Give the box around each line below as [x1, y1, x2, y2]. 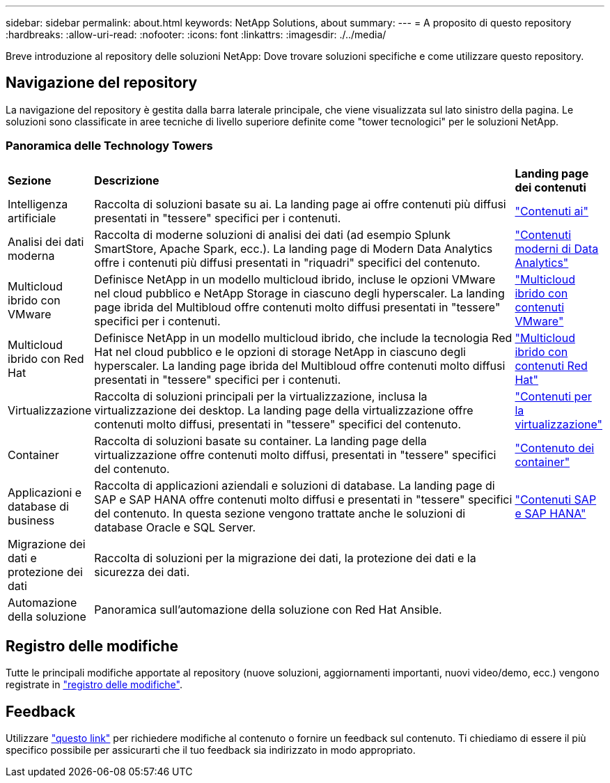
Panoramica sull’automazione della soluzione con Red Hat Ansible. [94, 602, 442, 617]
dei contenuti [515, 180, 586, 194]
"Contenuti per [515, 389, 592, 403]
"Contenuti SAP [515, 492, 597, 506]
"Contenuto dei [515, 440, 595, 455]
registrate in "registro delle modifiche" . [6, 679, 182, 691]
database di [8, 499, 69, 513]
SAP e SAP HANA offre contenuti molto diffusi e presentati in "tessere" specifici [94, 492, 513, 506]
